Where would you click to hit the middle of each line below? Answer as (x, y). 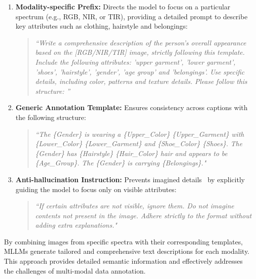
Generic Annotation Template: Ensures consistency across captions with (131, 107)
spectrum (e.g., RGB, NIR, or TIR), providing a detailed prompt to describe (131, 16)
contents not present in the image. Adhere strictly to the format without (143, 215)
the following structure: (51, 117)
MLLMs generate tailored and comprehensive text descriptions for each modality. (127, 251)
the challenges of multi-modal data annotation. (75, 270)
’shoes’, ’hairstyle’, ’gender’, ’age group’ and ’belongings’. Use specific (140, 71)
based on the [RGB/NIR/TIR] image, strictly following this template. (140, 52)
